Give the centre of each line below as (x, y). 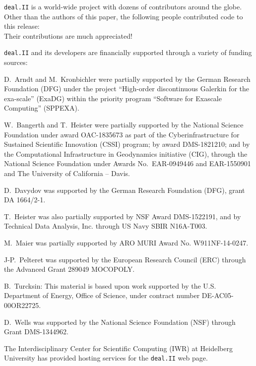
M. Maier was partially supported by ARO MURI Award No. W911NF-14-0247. (126, 243)
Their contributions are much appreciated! (68, 35)
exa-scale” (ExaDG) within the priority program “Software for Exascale (113, 98)
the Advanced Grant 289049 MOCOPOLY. (69, 269)
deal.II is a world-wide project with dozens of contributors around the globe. (123, 6)
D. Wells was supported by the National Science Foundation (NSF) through (120, 322)
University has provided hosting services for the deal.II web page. (106, 358)
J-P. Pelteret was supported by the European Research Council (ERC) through (125, 259)
